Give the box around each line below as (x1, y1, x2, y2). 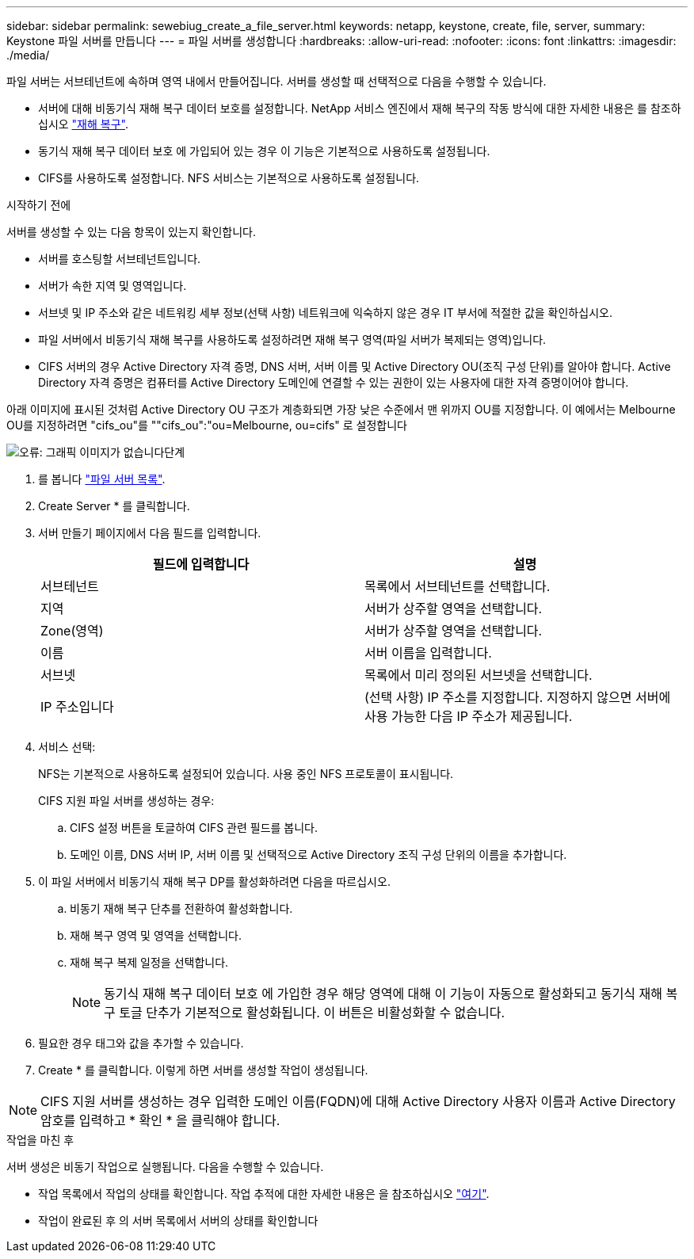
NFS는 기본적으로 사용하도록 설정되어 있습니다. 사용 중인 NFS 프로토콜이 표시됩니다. (38, 767, 454, 780)
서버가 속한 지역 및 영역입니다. (38, 279, 187, 292)
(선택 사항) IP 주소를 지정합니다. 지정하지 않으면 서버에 (364, 689, 671, 705)
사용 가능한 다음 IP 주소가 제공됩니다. (364, 708, 573, 724)
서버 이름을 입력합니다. (364, 645, 492, 661)
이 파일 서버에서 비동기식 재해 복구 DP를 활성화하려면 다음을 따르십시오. (38, 875, 391, 888)
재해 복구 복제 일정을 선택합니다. (70, 956, 229, 969)
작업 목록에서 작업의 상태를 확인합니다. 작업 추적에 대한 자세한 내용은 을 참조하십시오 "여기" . (38, 1187, 490, 1200)
